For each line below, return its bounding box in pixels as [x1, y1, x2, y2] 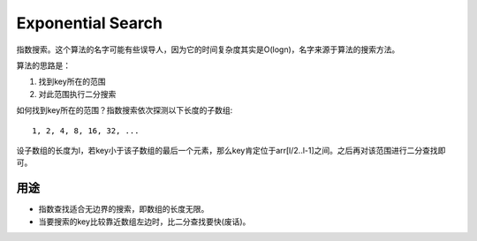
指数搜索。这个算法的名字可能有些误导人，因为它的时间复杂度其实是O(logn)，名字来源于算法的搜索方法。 [16, 44, 400, 55]
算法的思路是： [16, 60, 71, 71]
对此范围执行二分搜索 [38, 88, 117, 99]
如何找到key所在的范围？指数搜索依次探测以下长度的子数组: [16, 105, 233, 116]
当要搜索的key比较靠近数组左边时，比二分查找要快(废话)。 [38, 216, 251, 227]
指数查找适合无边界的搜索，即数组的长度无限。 [38, 204, 209, 215]
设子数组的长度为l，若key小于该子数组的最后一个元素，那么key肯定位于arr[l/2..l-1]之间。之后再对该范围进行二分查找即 [16, 145, 446, 155]
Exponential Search [16, 13, 163, 33]
